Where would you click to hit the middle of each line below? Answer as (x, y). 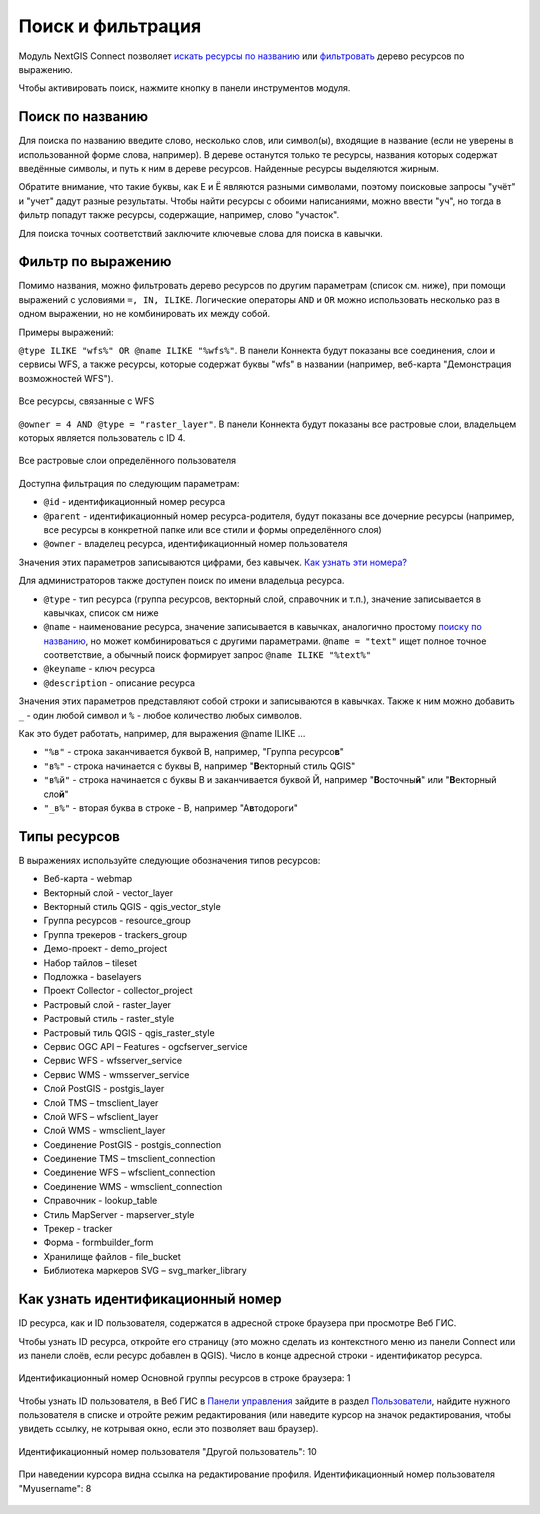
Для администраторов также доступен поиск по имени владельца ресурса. (181, 581)
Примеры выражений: (66, 332)
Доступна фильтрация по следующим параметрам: (129, 483)
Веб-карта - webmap (88, 879)
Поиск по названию (83, 116)
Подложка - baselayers (92, 977)
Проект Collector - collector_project (118, 991)
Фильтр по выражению (95, 261)
